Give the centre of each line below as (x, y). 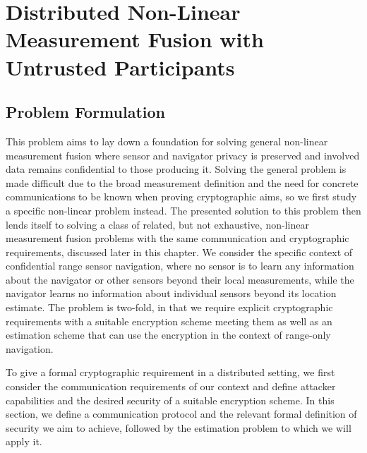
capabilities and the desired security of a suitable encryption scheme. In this (170, 400)
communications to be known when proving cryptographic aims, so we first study (181, 197)
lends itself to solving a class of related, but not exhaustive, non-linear (157, 224)
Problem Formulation (85, 112)
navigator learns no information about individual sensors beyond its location (171, 293)
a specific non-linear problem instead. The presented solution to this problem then (183, 210)
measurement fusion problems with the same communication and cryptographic (178, 238)
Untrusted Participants (120, 67)
